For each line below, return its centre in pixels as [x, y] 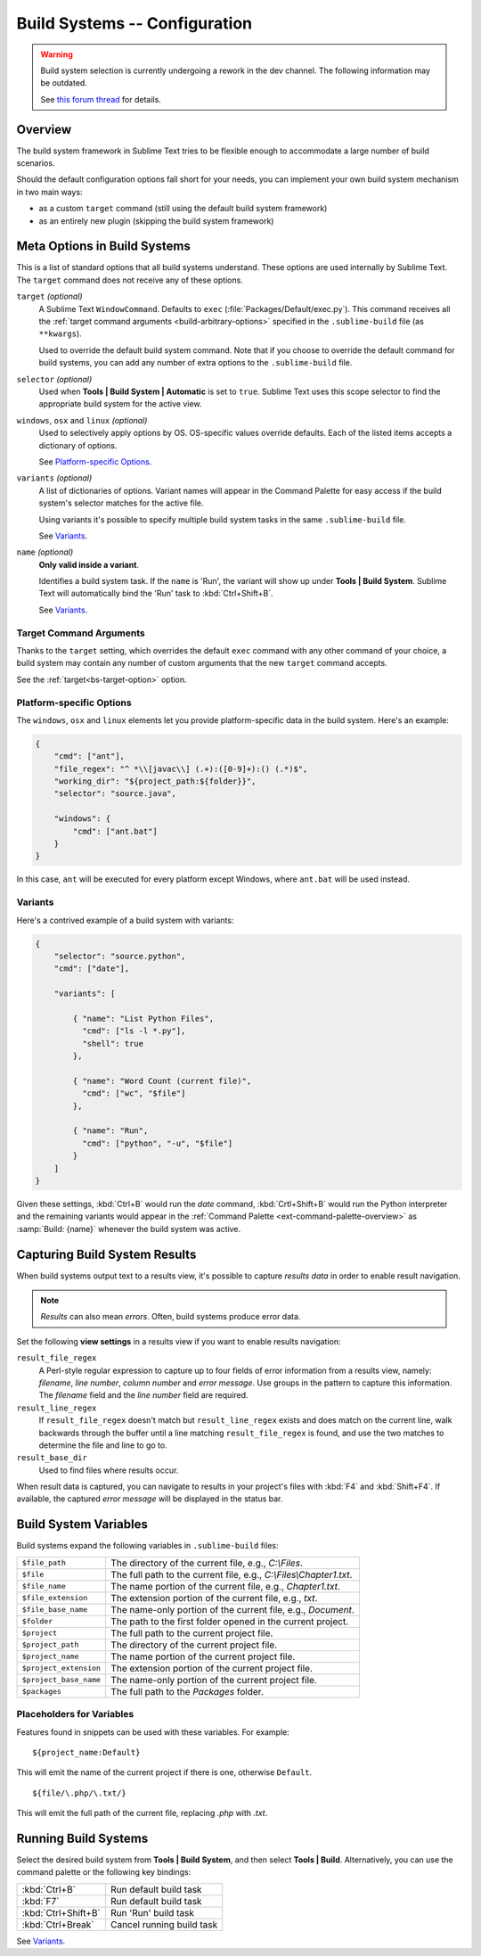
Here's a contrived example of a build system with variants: [125, 920]
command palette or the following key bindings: [104, 1872]
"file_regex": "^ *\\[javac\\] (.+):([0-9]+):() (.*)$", [181, 768]
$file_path [44, 1563]
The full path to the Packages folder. [188, 1691]
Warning [57, 54]
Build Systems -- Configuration [135, 23]
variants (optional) [54, 478]
